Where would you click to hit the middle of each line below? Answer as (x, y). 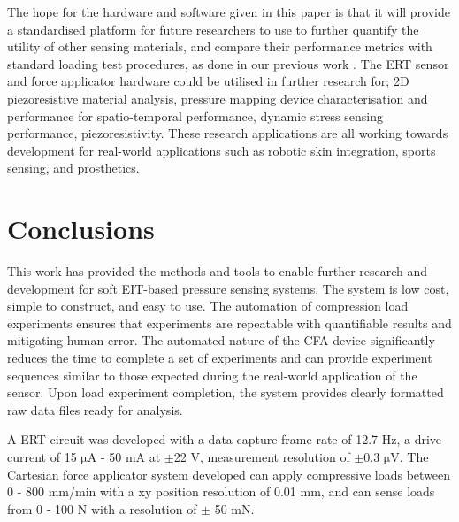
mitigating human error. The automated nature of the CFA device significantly (221, 340)
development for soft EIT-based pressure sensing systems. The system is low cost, (228, 288)
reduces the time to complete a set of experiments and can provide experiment (220, 358)
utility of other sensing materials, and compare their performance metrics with (220, 46)
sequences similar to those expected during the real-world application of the (212, 375)
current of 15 (42, 457)
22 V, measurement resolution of (262, 457)
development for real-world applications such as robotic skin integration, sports (222, 150)
